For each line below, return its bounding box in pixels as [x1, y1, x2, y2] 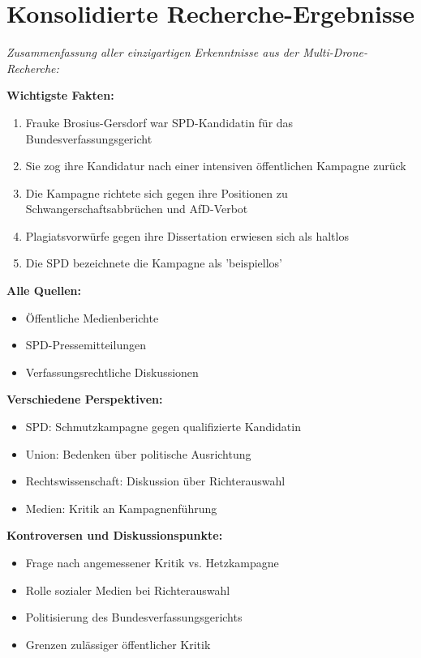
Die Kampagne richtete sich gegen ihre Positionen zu [25, 184, 288, 201]
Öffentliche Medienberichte [25, 309, 159, 326]
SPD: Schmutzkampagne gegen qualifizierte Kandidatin [25, 418, 301, 435]
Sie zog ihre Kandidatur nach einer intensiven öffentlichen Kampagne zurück [25, 157, 406, 174]
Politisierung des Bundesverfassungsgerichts [25, 609, 243, 626]
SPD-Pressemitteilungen [25, 336, 146, 353]
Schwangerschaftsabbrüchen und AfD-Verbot [25, 200, 248, 217]
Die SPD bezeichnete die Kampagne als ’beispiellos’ [25, 254, 282, 271]
